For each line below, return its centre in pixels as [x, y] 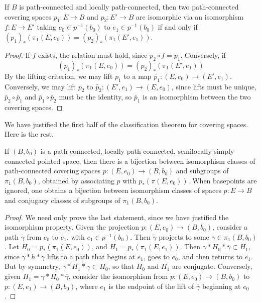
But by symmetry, [32, 266]
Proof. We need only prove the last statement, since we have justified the [117, 217]
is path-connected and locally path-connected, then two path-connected [129, 7]
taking [47, 27]
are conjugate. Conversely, [212, 266]
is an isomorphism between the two [197, 97]
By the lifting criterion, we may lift [59, 76]
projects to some [184, 236]
